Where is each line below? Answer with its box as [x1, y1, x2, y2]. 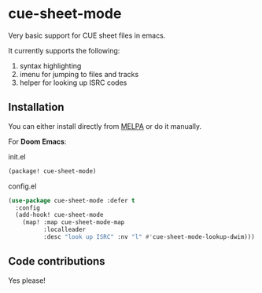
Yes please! [8, 276, 46, 285]
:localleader [42, 225, 87, 234]
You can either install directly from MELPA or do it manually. [8, 121, 202, 130]
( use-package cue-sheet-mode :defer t [8, 196, 135, 204]
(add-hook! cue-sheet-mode [15, 211, 104, 219]
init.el [8, 152, 26, 161]
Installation [8, 101, 65, 114]
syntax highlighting [19, 60, 82, 71]
